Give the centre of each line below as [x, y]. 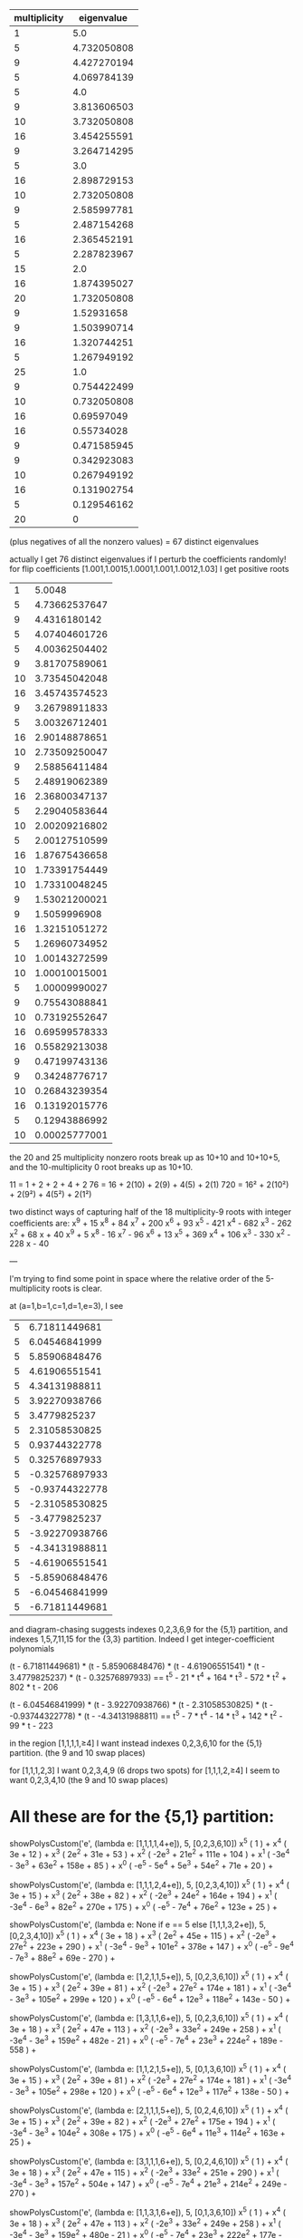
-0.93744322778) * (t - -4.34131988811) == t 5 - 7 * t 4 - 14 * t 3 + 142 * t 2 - [146, 1715]
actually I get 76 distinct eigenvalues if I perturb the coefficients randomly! [148, 559]
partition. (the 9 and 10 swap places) [78, 1752]
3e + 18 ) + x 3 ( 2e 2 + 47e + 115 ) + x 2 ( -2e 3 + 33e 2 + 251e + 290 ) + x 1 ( [144, 2172]
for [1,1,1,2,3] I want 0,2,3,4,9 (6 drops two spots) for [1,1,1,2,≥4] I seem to [145, 1770]
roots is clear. [77, 1289]
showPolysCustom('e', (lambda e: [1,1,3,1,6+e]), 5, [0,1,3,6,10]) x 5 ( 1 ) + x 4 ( [148, 2211]
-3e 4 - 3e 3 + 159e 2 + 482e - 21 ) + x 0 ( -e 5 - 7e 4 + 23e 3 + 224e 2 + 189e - [146, 2039]
